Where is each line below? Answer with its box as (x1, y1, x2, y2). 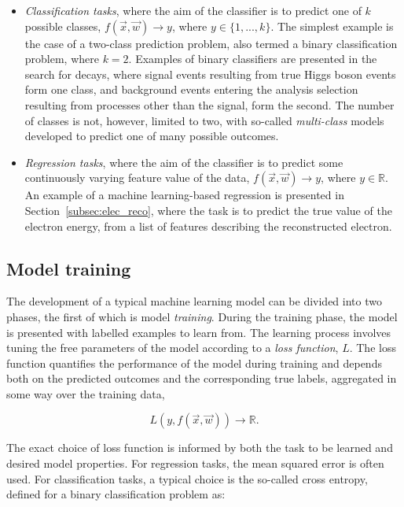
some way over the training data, (6, 385, 165, 402)
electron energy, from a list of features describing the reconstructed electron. (24, 217, 392, 234)
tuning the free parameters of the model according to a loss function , (6, 339, 339, 356)
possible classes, (24, 17, 101, 34)
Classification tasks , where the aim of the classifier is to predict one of (24, 2, 362, 18)
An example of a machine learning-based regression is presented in (24, 187, 344, 203)
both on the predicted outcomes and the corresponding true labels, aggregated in (6, 370, 397, 387)
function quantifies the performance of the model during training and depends (6, 354, 382, 371)
